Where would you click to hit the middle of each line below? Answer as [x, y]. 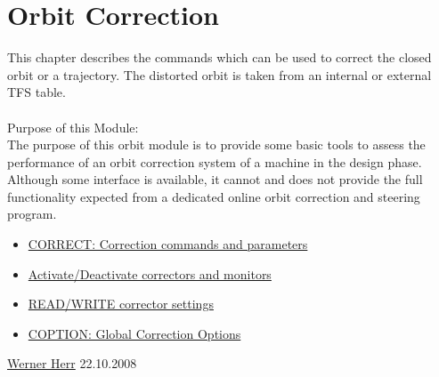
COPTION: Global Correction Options [134, 333]
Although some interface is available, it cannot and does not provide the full [215, 179]
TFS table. [37, 92]
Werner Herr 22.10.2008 [72, 363]
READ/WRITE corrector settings [121, 304]
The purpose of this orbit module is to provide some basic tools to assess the [216, 144]
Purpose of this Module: [73, 127]
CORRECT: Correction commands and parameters [168, 244]
